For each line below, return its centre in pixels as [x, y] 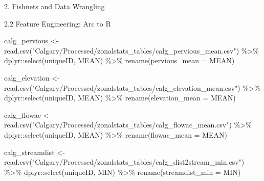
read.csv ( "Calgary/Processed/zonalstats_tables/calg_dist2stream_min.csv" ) [124, 162]
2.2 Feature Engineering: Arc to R [58, 23]
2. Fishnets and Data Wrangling [54, 6]
